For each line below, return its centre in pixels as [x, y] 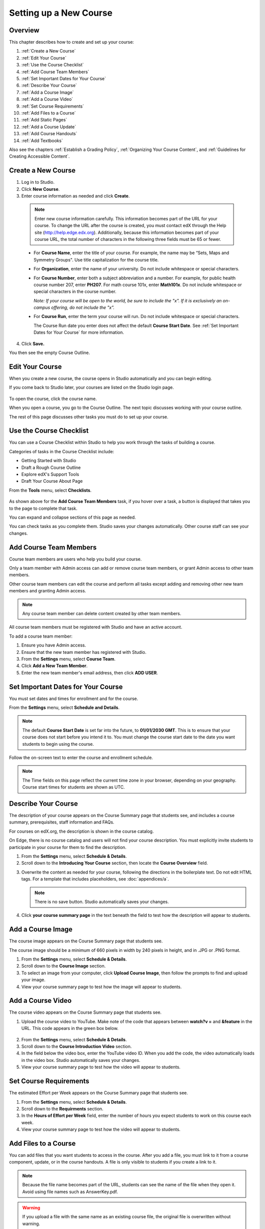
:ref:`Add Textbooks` [42, 141]
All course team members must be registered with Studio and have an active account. [96, 627]
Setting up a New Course [61, 13]
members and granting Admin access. [48, 591]
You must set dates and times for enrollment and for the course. [74, 699]
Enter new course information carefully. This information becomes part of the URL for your [126, 218]
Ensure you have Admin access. [54, 645]
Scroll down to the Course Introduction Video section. [77, 1047]
